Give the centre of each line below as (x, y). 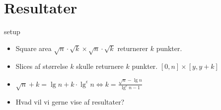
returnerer (133, 48)
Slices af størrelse (42, 66)
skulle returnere (100, 66)
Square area (34, 48)
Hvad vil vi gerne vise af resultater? (70, 102)
